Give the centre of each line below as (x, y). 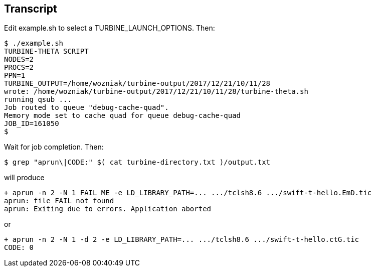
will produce (24, 178)
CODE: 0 (19, 248)
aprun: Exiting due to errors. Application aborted (108, 209)
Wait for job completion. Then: (54, 147)
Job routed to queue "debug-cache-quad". (86, 108)
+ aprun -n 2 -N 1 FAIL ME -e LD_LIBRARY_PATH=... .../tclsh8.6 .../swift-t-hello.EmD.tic (188, 193)
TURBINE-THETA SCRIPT (46, 51)
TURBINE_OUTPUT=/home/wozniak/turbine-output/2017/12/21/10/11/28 (137, 84)
